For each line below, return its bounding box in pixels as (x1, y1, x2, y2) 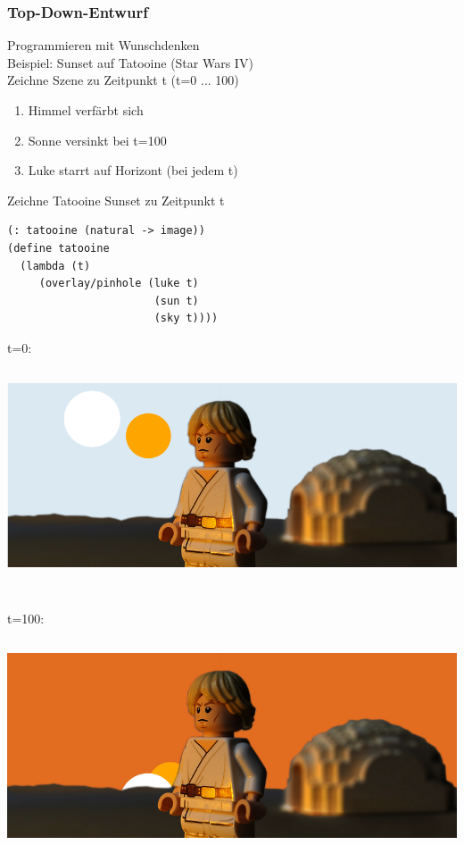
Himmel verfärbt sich (28, 101, 144, 119)
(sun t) (153, 294, 199, 307)
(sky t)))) (153, 312, 219, 325)
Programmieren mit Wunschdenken (7, 36, 200, 54)
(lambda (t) (20, 259, 91, 272)
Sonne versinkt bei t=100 (28, 130, 167, 149)
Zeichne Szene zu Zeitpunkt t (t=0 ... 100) (7, 71, 239, 89)
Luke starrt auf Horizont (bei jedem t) (28, 161, 238, 180)
